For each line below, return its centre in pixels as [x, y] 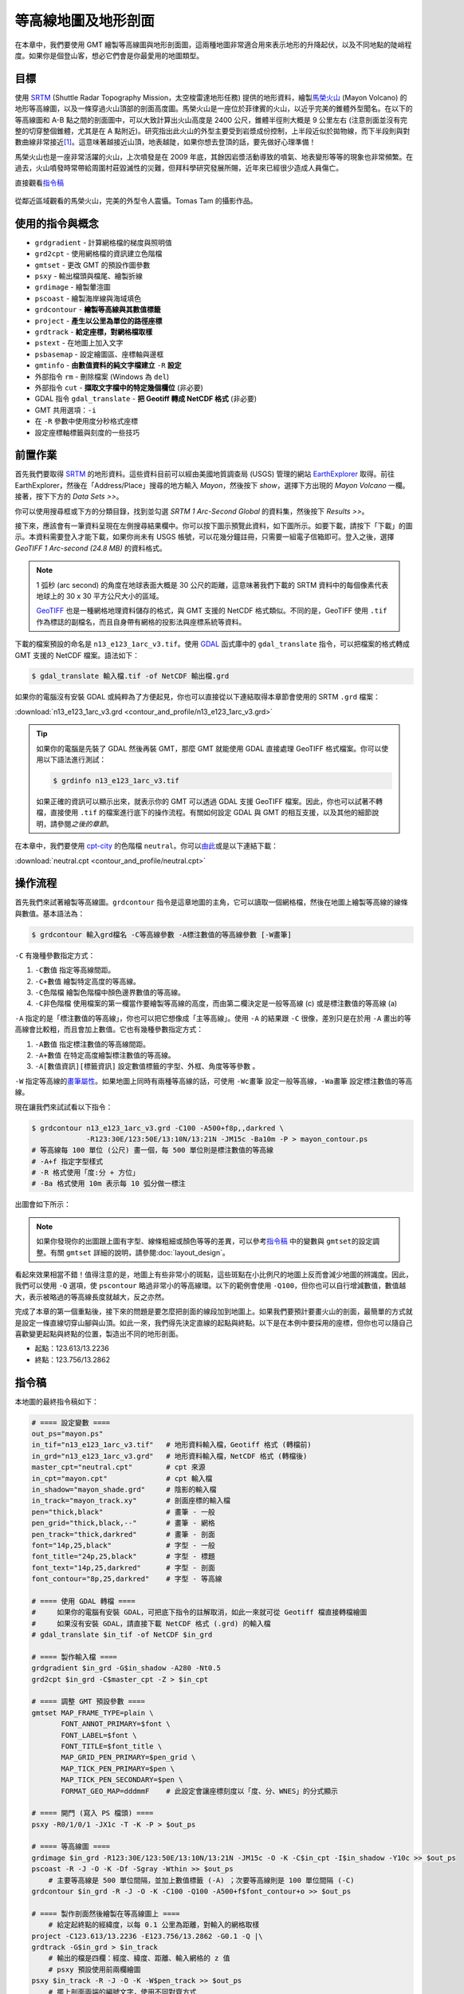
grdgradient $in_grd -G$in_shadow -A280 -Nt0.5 [126, 1668]
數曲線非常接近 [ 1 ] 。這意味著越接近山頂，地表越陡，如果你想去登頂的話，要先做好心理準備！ [165, 142]
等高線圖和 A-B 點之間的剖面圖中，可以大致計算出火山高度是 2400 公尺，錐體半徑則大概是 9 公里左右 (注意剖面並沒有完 [211, 120]
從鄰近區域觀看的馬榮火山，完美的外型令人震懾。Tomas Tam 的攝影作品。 [136, 200]
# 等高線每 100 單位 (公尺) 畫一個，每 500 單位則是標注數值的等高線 [153, 1150]
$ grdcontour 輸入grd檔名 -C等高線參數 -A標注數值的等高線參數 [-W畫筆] [162, 934]
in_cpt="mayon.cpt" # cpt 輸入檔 [122, 1478]
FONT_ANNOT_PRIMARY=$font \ [116, 1724]
